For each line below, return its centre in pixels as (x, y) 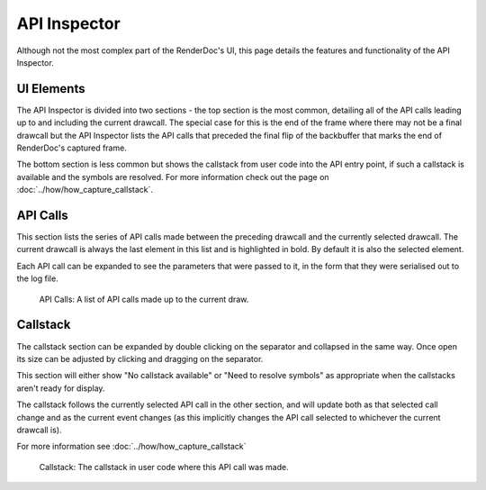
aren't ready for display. (61, 388)
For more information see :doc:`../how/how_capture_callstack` (131, 447)
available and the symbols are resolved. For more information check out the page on (173, 177)
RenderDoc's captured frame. (72, 148)
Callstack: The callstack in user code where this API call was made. (164, 467)
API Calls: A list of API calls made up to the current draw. (144, 299)
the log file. (37, 278)
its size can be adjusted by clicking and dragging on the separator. (140, 358)
